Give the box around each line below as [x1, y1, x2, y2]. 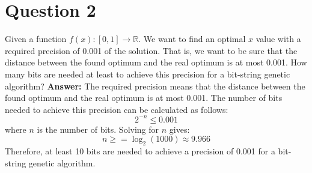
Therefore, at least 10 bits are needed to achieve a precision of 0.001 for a [5, 145, 275, 157]
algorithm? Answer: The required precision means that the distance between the [5, 79, 305, 92]
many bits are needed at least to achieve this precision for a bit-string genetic [5, 67, 290, 80]
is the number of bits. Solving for [37, 123, 159, 135]
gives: [169, 123, 190, 135]
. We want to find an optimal [138, 32, 246, 45]
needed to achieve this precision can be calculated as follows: [5, 103, 228, 115]
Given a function [5, 32, 67, 45]
